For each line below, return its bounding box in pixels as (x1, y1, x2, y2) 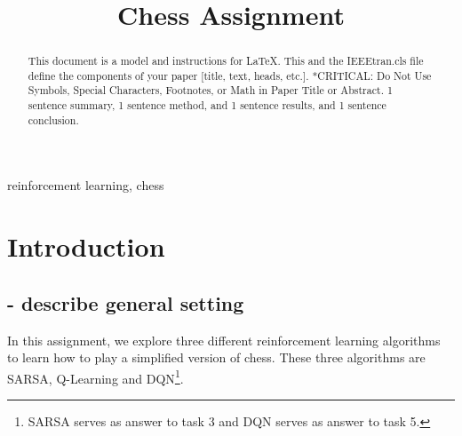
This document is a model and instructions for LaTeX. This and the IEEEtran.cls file (28, 53, 424, 68)
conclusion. (28, 112, 79, 127)
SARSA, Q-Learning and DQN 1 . (7, 366, 184, 387)
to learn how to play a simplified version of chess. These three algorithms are (7, 348, 426, 367)
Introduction (7, 228, 165, 265)
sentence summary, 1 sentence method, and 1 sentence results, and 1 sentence (28, 98, 386, 113)
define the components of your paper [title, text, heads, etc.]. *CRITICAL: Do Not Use (28, 67, 432, 83)
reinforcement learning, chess (7, 176, 164, 194)
